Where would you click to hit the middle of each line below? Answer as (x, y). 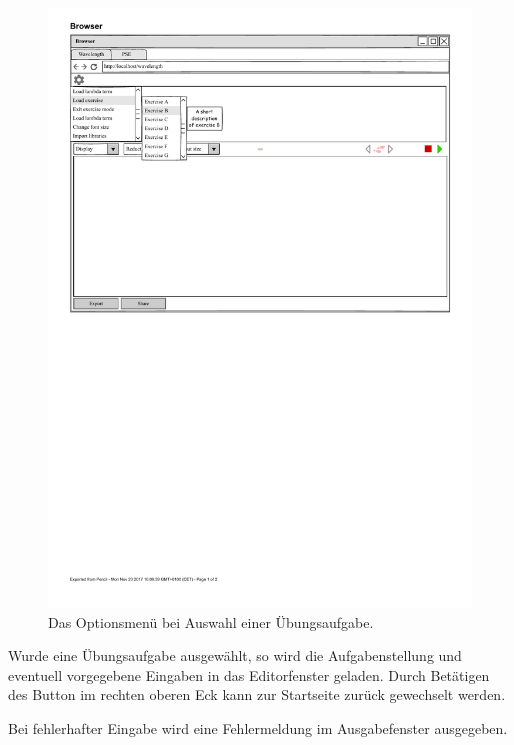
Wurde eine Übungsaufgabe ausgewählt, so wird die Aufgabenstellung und (235, 655)
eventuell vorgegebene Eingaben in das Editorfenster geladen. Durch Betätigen (249, 674)
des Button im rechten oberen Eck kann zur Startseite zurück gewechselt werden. (257, 694)
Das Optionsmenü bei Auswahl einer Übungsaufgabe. (211, 621)
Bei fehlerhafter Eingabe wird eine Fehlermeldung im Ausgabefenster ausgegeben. (258, 727)
